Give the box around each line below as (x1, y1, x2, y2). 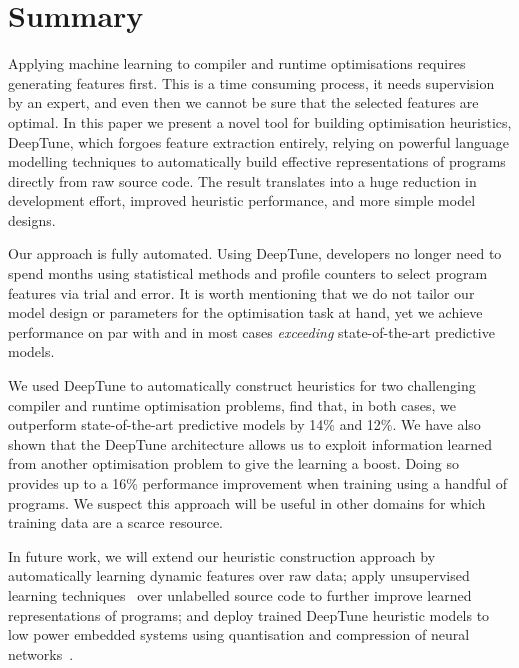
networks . (8, 643, 74, 664)
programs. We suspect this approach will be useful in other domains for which (8, 492, 486, 513)
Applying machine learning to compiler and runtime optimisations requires (8, 53, 466, 74)
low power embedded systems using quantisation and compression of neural (8, 624, 470, 645)
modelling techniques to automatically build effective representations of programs (8, 151, 506, 172)
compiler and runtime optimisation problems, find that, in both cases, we (8, 394, 457, 415)
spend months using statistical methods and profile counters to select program (8, 263, 488, 284)
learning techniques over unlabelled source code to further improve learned (8, 584, 472, 605)
